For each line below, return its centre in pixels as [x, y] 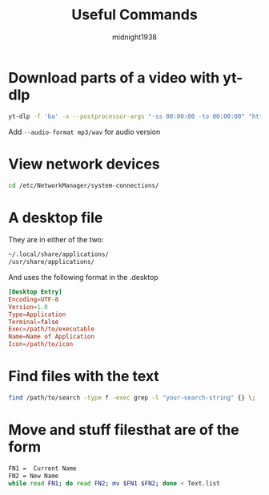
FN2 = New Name [34, 476]
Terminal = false [34, 322]
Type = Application [37, 314]
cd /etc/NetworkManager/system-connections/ [84, 185]
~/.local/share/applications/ [59, 254]
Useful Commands [134, 15]
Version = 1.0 [28, 306]
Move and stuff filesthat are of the [124, 430]
